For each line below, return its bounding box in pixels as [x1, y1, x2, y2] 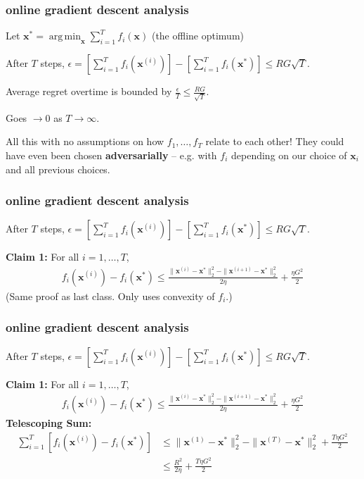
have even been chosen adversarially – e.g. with [6, 147, 217, 162]
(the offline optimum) [151, 28, 244, 43]
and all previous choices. [6, 161, 110, 176]
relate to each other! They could [205, 134, 344, 149]
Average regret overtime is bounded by [6, 84, 172, 99]
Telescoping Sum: [6, 416, 92, 430]
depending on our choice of [230, 147, 347, 162]
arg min [48, 32, 81, 42]
